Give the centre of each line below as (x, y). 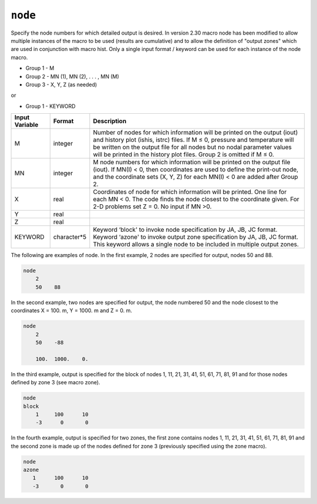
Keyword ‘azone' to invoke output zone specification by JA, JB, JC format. (196, 237)
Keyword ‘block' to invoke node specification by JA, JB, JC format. (185, 230)
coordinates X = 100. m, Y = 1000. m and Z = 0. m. (71, 310)
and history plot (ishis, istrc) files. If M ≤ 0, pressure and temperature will (193, 140)
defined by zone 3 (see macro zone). (55, 383)
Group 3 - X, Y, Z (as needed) (61, 84)
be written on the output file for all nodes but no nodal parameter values (192, 147)
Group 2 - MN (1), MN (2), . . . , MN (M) (72, 76)
